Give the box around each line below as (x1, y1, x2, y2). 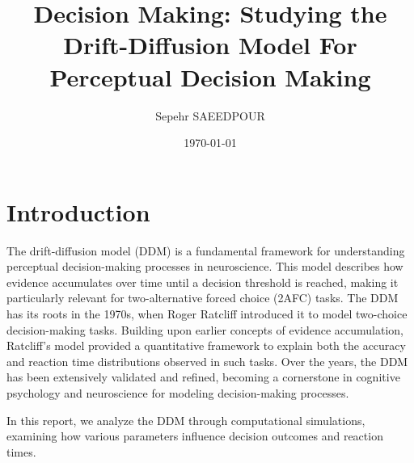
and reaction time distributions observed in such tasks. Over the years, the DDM (6, 352, 408, 369)
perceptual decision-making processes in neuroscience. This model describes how (6, 258, 403, 275)
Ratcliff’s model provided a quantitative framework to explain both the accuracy (6, 337, 406, 354)
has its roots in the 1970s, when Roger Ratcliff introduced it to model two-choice (6, 305, 408, 322)
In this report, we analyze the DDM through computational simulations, (6, 411, 365, 428)
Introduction (6, 195, 150, 228)
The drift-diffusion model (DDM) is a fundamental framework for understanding (6, 242, 405, 259)
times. (6, 443, 36, 460)
